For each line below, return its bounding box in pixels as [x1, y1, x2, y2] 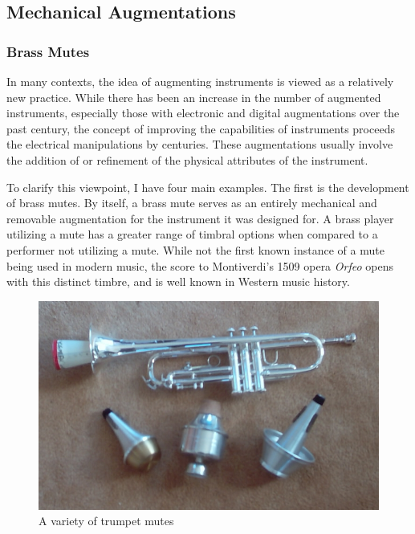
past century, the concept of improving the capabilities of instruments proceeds [6, 120, 395, 137]
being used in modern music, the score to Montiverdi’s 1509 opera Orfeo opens [6, 257, 393, 274]
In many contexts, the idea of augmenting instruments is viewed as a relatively [6, 73, 394, 89]
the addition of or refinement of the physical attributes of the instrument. [6, 151, 368, 168]
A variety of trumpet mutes [39, 512, 174, 529]
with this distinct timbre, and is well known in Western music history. [6, 273, 350, 290]
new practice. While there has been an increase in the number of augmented [6, 88, 381, 105]
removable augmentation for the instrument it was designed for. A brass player [6, 210, 394, 226]
